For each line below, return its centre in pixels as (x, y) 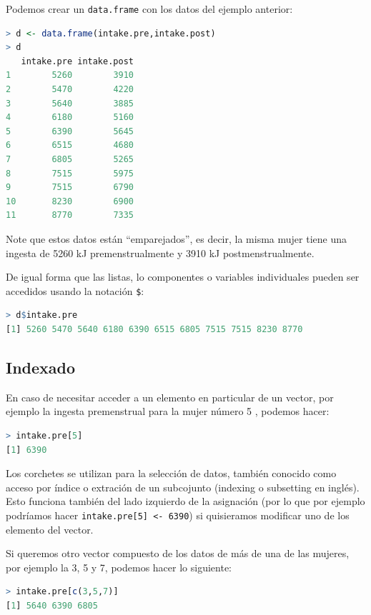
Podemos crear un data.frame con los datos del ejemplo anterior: (149, 9)
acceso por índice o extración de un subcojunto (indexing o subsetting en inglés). (183, 487)
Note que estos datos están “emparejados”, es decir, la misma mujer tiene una (176, 238)
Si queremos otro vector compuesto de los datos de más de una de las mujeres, (178, 553)
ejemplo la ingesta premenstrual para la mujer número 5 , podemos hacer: (168, 411)
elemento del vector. (50, 529)
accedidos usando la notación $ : (75, 290)
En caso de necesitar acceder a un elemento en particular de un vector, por (170, 397)
